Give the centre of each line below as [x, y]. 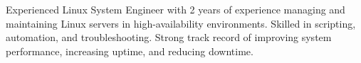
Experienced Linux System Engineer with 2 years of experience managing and [176, 9]
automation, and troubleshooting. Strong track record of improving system [169, 37]
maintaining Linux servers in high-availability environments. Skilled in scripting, [181, 23]
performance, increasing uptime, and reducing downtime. [130, 51]
